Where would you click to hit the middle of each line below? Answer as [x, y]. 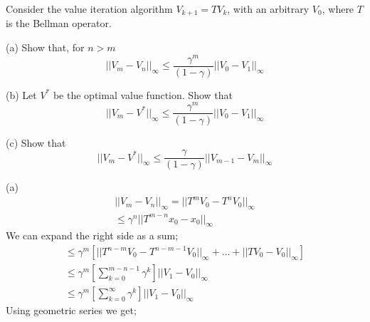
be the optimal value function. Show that [143, 94]
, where [338, 9]
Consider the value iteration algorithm [89, 9]
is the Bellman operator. [59, 23]
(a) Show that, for [45, 47]
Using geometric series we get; [71, 310]
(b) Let [21, 94]
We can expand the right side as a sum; [92, 235]
